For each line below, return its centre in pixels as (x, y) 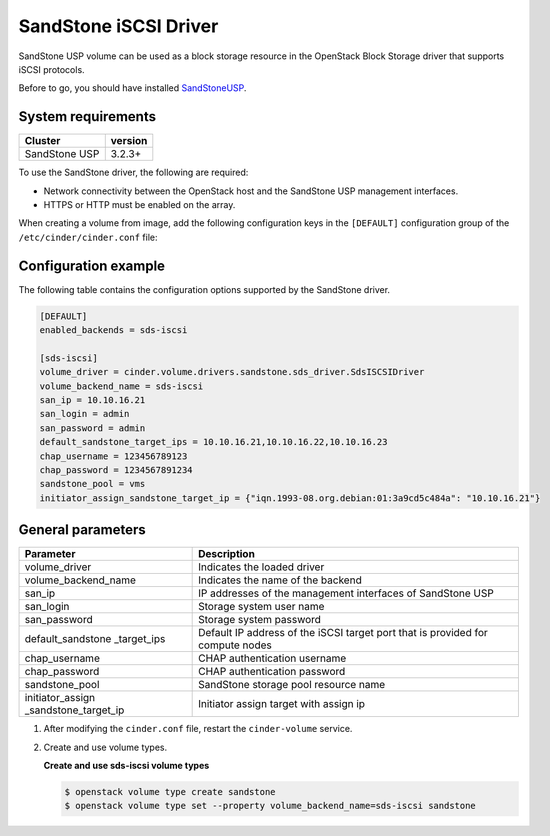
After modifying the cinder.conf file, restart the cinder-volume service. (198, 729)
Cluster (42, 141)
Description (226, 554)
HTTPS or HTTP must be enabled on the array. (139, 205)
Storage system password (260, 620)
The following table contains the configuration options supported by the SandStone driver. (204, 289)
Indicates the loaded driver (261, 567)
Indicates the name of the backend (280, 580)
